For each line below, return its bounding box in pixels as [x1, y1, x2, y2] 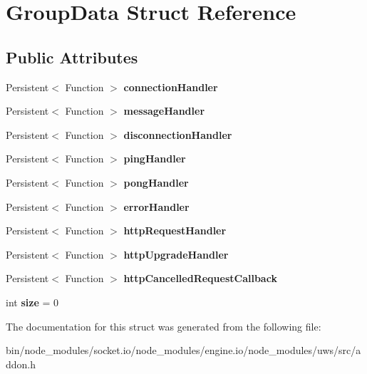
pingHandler [123, 151, 186, 166]
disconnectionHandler [123, 127, 232, 142]
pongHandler [123, 175, 189, 189]
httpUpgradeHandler [123, 246, 229, 261]
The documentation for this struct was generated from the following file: [6, 318, 321, 333]
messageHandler [123, 103, 205, 118]
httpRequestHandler [123, 223, 227, 238]
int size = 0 [6, 294, 58, 309]
